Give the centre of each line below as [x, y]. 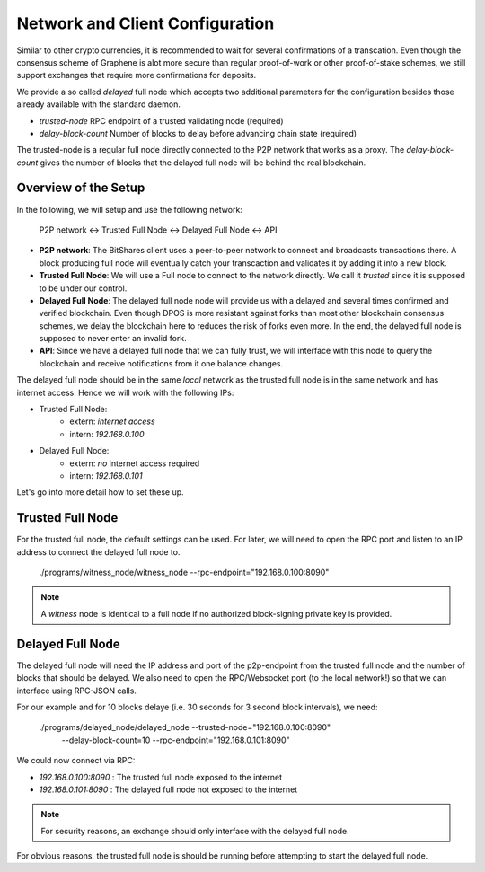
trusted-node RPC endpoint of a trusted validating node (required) [161, 120]
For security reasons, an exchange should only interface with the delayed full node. [195, 831]
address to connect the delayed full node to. [98, 551]
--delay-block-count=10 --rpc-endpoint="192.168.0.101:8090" [176, 740]
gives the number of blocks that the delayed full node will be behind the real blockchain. [203, 163]
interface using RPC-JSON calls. [76, 691]
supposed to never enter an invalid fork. [113, 339]
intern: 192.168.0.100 [107, 434]
